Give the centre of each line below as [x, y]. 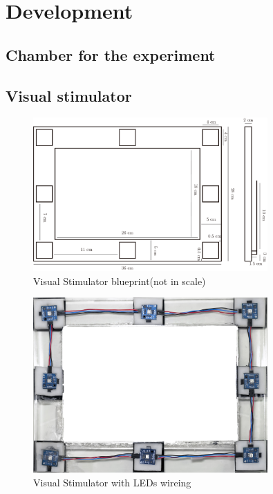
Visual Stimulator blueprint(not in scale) [120, 281]
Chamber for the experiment [111, 54]
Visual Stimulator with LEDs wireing [112, 483]
